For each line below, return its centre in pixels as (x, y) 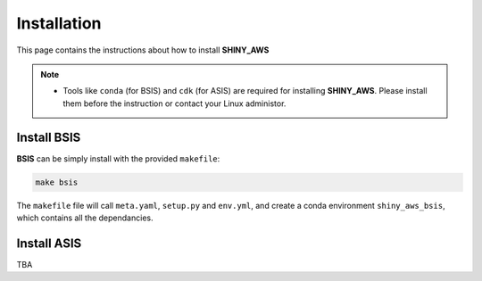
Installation (59, 23)
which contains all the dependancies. (85, 218)
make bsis (57, 182)
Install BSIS (49, 137)
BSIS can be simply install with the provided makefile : (118, 158)
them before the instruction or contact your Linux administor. (175, 103)
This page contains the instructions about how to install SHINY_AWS (143, 50)
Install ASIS (49, 243)
